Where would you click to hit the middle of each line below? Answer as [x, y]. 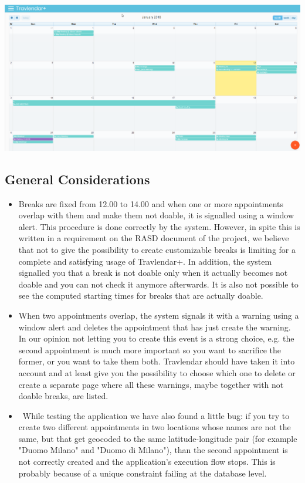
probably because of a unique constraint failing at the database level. [143, 473]
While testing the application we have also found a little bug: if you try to [156, 415]
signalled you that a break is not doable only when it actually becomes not [153, 273]
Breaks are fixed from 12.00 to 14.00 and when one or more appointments [151, 203]
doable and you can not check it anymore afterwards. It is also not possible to [158, 284]
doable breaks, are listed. [63, 396]
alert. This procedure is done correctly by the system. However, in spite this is [159, 226]
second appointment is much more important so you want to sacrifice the [150, 349]
